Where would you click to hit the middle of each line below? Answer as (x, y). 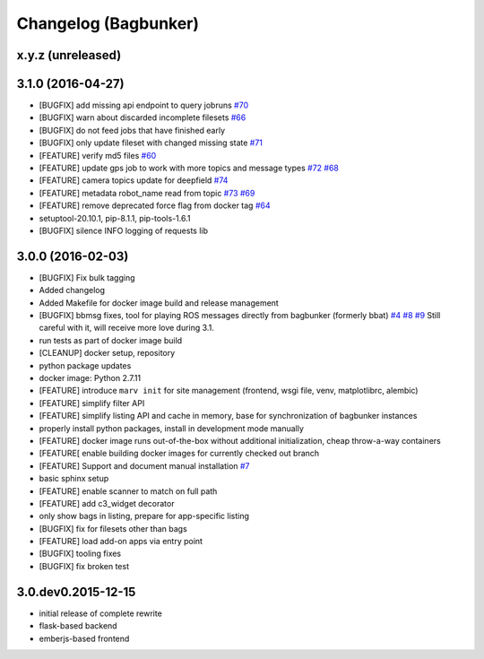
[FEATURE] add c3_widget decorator (107, 503)
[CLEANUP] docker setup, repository (107, 353)
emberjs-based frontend (84, 638)
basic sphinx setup (74, 479)
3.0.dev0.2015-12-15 (76, 592)
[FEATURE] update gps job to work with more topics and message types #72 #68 (189, 168)
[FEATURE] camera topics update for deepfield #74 (134, 180)
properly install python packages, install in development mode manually (172, 428)
